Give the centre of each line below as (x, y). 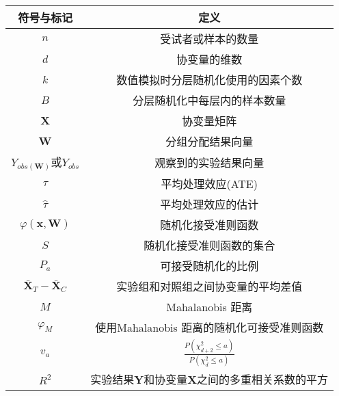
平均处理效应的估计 (209, 204)
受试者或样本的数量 (209, 39)
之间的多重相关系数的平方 (263, 380)
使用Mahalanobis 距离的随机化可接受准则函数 (209, 328)
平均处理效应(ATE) (209, 184)
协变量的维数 (209, 59)
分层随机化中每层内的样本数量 (209, 100)
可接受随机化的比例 (209, 266)
